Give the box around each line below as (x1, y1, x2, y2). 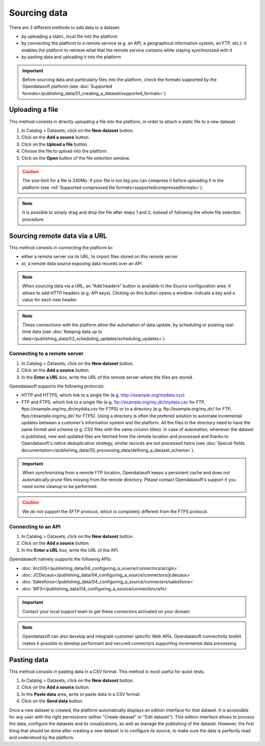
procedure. (22, 216, 45, 222)
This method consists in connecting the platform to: (9, 244, 114, 250)
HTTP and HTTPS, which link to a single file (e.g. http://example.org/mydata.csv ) (21, 392, 185, 398)
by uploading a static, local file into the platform (21, 33, 118, 39)
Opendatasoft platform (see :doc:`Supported (22, 83, 112, 89)
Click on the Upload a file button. (21, 141, 88, 147)
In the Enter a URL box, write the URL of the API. (21, 547, 119, 553)
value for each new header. (22, 297, 78, 303)
